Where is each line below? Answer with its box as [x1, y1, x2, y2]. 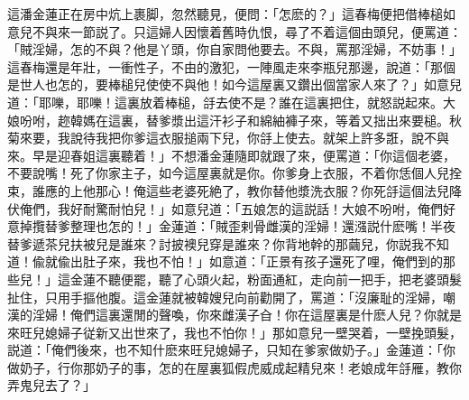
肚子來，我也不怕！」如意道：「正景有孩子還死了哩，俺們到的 [82, 252, 443, 271]
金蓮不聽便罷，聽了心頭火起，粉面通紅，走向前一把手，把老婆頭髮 [69, 269, 462, 288]
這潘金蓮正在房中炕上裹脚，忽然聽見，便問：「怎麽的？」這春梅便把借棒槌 [7, 5, 443, 23]
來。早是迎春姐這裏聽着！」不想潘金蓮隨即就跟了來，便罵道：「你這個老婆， [7, 145, 455, 164]
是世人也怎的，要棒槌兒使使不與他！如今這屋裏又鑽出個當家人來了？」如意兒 [7, 75, 462, 94]
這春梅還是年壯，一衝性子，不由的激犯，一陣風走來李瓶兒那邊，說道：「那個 [7, 57, 455, 76]
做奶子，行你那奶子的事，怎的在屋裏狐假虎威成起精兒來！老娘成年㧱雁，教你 [7, 358, 462, 377]
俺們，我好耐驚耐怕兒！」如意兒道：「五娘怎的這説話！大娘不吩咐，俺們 [19, 199, 443, 218]
